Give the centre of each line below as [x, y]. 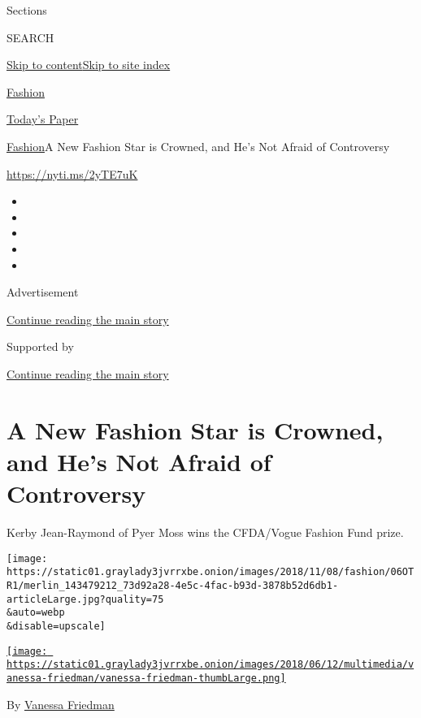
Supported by [40, 346]
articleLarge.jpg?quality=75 [85, 599]
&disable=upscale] [56, 626]
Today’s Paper [43, 119]
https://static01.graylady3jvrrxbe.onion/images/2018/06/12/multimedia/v [210, 665]
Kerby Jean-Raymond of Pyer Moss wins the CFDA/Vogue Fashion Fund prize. [205, 532]
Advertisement [43, 292]
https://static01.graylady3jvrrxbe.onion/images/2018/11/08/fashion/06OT [210, 572]
